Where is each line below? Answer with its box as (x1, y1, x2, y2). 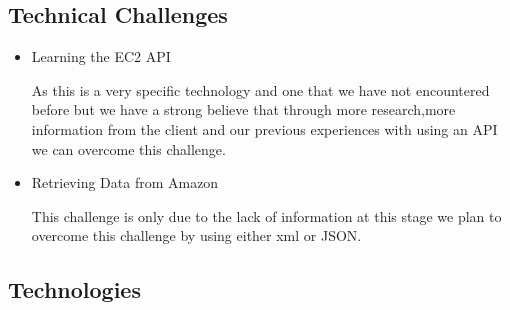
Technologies (8, 274, 141, 305)
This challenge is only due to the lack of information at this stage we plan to (31, 205, 502, 226)
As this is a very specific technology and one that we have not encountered (31, 79, 490, 100)
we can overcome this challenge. (31, 138, 226, 159)
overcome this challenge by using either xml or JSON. (31, 225, 362, 246)
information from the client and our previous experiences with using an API (31, 118, 498, 139)
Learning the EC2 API (31, 46, 171, 67)
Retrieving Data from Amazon (31, 172, 219, 193)
